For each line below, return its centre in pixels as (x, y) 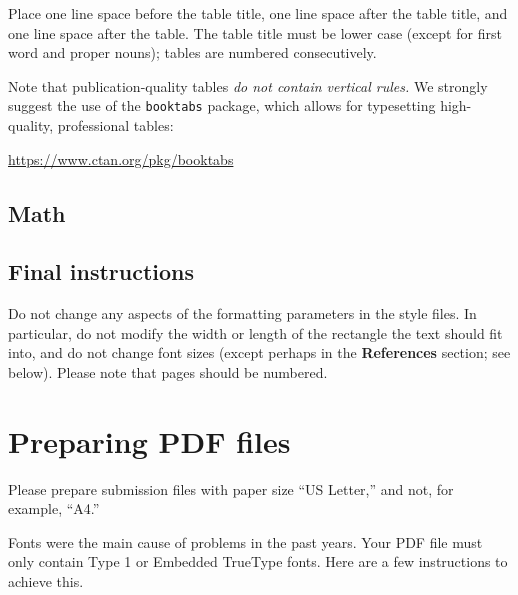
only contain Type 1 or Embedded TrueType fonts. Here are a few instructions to (258, 561)
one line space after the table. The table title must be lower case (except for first (255, 32)
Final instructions (101, 271)
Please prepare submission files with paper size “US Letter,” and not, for (231, 488)
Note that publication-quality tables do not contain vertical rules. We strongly (248, 85)
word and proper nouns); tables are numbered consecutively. (192, 52)
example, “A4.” (54, 508)
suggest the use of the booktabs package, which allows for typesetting (222, 105)
